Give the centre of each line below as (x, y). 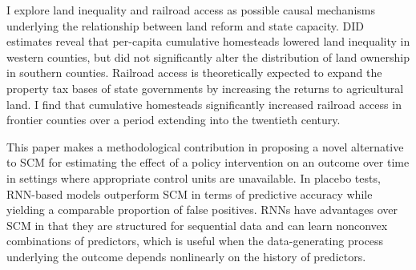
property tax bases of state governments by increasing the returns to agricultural (205, 88)
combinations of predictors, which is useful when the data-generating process (195, 241)
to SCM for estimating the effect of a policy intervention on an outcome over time (208, 162)
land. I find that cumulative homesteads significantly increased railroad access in (204, 104)
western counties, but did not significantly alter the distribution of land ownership (208, 56)
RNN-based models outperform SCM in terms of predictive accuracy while (190, 193)
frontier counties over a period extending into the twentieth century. (174, 120)
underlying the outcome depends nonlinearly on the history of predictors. (186, 256)
